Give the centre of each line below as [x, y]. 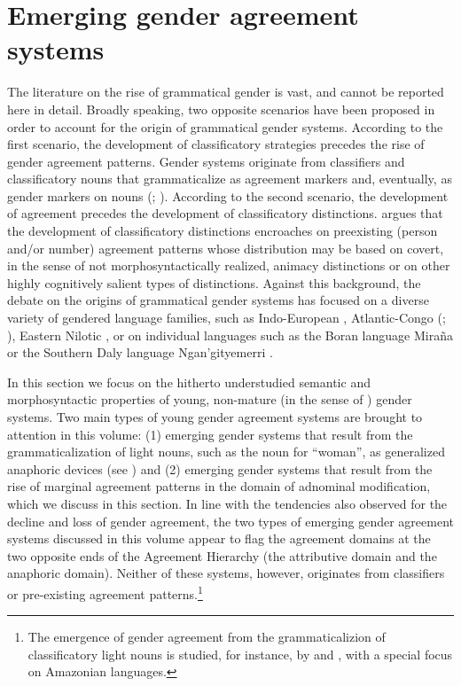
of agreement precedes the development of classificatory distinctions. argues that [225, 213]
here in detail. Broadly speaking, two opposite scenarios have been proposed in [221, 109]
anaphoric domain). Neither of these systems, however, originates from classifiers [226, 573]
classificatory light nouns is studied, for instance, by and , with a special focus [240, 654]
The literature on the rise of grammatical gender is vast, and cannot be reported [226, 92]
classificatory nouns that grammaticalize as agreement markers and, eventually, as [230, 179]
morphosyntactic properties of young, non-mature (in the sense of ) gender [210, 399]
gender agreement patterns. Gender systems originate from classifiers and [206, 161]
